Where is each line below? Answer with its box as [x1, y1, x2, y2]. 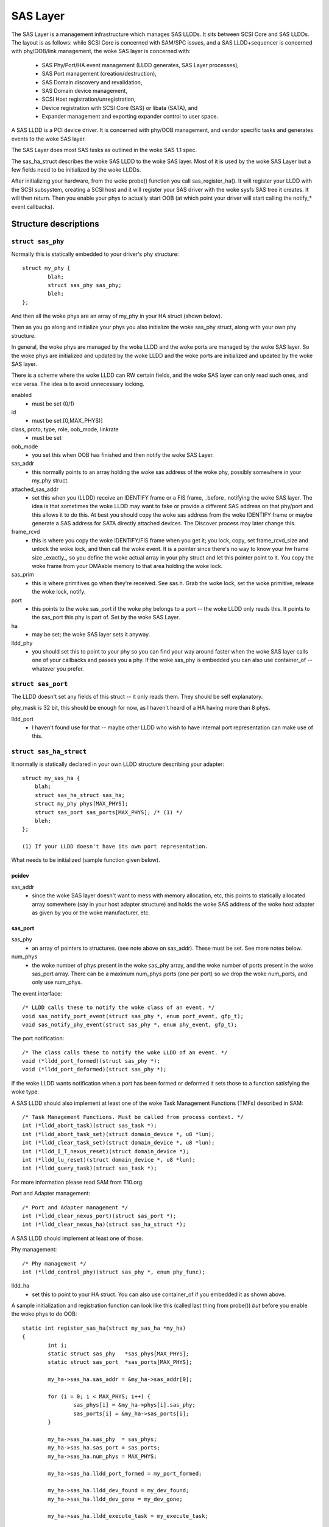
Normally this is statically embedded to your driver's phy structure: [11, 250, 179, 258]
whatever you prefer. [32, 665, 85, 672]
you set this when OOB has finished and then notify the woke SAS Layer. [32, 451, 214, 458]
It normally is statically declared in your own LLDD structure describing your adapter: [11, 760, 225, 768]
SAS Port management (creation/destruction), [41, 70, 157, 78]
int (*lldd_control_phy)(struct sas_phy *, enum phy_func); [22, 1268, 205, 1275]
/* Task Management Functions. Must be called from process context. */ [22, 1113, 244, 1121]
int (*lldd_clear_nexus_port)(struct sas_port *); [22, 1212, 177, 1219]
